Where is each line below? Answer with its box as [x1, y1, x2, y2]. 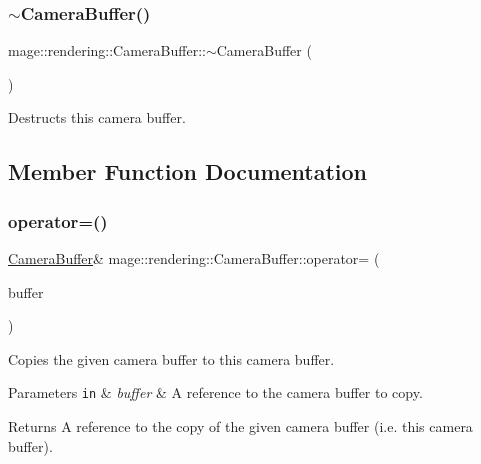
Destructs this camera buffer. [8, 107, 186, 128]
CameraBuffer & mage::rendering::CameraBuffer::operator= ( [8, 248, 380, 268]
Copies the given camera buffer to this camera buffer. [8, 348, 335, 369]
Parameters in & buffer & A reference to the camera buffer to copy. [8, 382, 423, 403]
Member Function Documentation [8, 156, 368, 187]
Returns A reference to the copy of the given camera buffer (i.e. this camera [8, 416, 473, 437]
